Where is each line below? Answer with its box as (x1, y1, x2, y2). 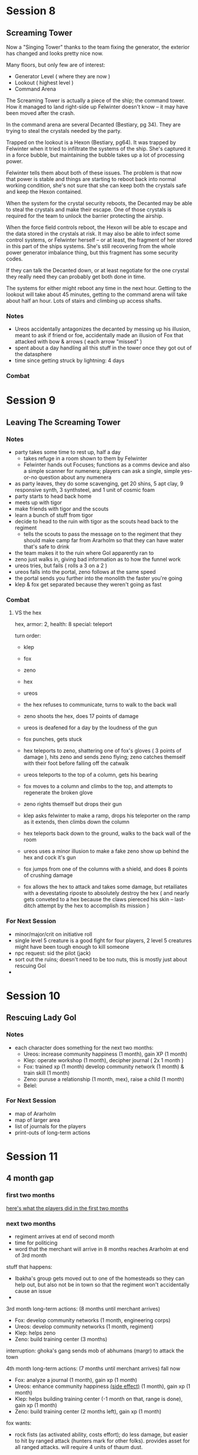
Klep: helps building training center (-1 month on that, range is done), (14, 1396, 183, 1403)
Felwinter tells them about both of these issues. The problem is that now (6, 169, 182, 176)
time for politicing (14, 1239, 58, 1247)
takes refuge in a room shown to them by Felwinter (23, 455, 148, 462)
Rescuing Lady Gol (6, 1013, 77, 1023)
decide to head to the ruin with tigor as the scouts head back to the (14, 518, 178, 525)
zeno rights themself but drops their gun (23, 800, 122, 808)
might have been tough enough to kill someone (14, 943, 129, 950)
